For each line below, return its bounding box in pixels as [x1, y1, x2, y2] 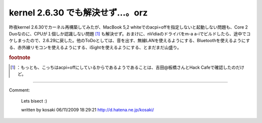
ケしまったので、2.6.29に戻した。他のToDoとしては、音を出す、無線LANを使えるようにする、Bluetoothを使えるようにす [9, 38, 250, 44]
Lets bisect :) [21, 98, 48, 104]
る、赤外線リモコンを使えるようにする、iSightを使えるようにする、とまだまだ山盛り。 [9, 44, 182, 50]
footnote [9, 54, 31, 61]
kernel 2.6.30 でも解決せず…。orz [9, 7, 148, 18]
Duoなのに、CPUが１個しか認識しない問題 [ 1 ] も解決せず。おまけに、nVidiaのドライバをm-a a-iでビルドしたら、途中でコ [9, 31, 251, 36]
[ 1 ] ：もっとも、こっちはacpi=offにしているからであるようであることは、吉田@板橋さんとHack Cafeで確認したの [10, 64, 236, 70]
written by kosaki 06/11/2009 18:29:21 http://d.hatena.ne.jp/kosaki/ [21, 107, 154, 113]
